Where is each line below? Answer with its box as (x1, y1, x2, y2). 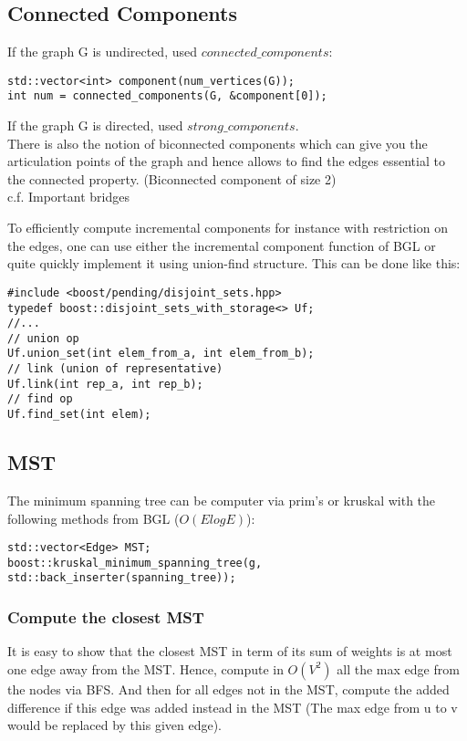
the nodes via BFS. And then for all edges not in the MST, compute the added (7, 679, 450, 698)
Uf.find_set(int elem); (7, 408, 151, 422)
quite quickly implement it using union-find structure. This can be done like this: (7, 254, 461, 273)
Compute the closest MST (7, 606, 204, 629)
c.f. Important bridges (7, 187, 130, 206)
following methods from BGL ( (7, 508, 180, 527)
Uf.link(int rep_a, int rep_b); (7, 377, 203, 391)
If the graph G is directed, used (7, 116, 183, 135)
